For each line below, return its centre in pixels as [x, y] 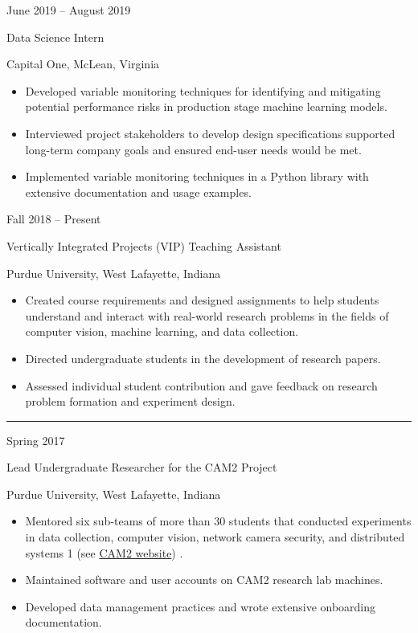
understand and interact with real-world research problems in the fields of [207, 315]
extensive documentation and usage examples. [138, 192]
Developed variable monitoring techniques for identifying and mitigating [203, 90]
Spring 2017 [36, 440]
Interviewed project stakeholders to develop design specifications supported [210, 133]
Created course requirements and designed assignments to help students [202, 300]
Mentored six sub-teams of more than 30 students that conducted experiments [218, 521]
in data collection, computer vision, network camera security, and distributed [215, 537]
